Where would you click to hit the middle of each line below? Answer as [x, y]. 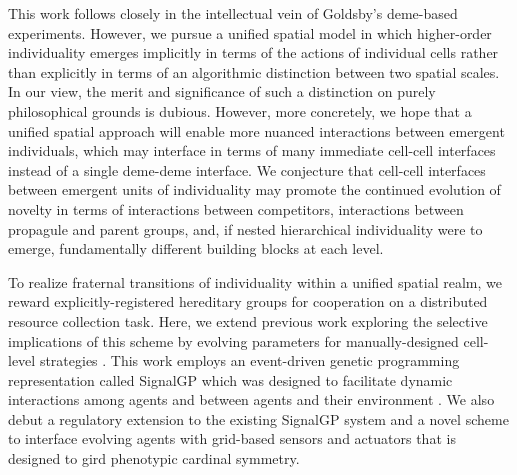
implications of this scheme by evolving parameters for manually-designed [233, 340]
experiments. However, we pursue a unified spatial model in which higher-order [250, 32]
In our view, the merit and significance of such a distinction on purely [222, 91]
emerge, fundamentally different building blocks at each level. [196, 248]
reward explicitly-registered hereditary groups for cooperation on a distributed [248, 301]
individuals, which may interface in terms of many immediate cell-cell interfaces [252, 150]
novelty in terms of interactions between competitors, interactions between [236, 208]
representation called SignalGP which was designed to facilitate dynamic [230, 379]
